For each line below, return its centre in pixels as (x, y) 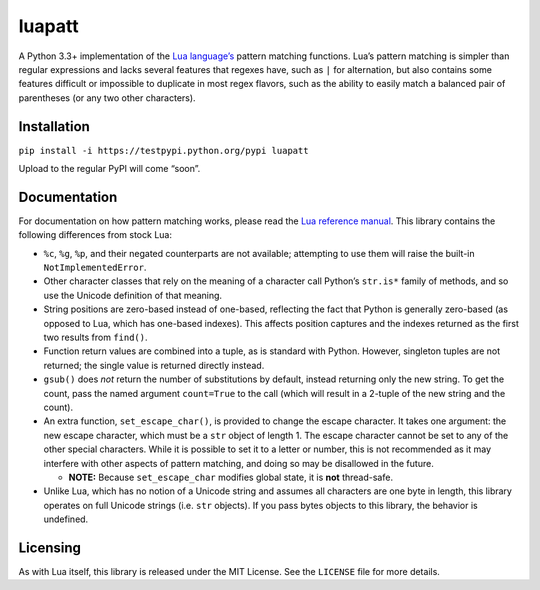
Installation (54, 126)
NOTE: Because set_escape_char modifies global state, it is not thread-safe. (231, 477)
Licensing (50, 547)
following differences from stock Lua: (95, 235)
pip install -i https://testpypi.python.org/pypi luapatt (163, 150)
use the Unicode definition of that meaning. (133, 295)
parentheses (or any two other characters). (107, 97)
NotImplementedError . (95, 267)
